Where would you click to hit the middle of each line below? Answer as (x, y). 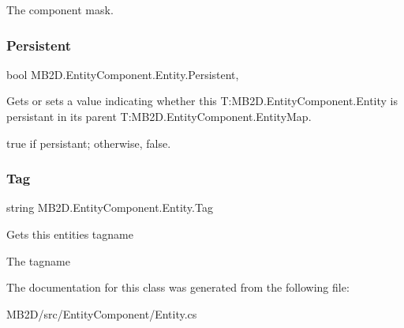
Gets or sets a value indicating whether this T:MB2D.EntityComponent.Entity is (202, 101)
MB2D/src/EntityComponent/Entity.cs (102, 313)
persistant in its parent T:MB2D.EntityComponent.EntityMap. (159, 116)
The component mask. (60, 9)
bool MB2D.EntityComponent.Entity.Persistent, (123, 74)
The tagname (38, 260)
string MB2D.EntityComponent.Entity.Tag (110, 207)
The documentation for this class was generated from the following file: (178, 287)
